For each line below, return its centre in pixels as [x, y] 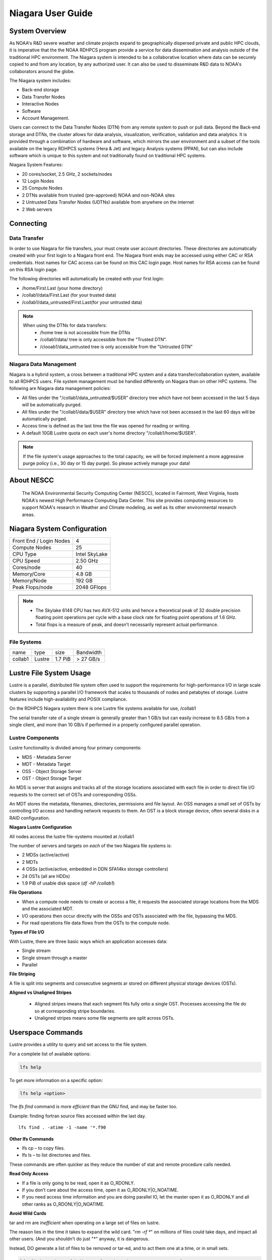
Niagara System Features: [36, 165]
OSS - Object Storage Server [52, 771]
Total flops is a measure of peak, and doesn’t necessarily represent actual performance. [127, 624]
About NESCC [32, 480]
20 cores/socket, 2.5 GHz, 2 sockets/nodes [67, 174]
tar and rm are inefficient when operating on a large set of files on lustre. [85, 1223]
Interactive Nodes [40, 104]
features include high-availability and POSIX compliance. [68, 699]
